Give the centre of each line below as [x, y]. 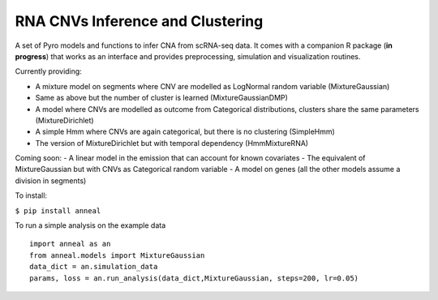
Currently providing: [49, 71]
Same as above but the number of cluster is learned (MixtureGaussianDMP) [161, 98]
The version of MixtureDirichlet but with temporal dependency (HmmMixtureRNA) [172, 143]
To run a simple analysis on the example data [90, 225]
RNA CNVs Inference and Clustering [139, 21]
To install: [31, 195]
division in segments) [51, 180]
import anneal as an [70, 244]
